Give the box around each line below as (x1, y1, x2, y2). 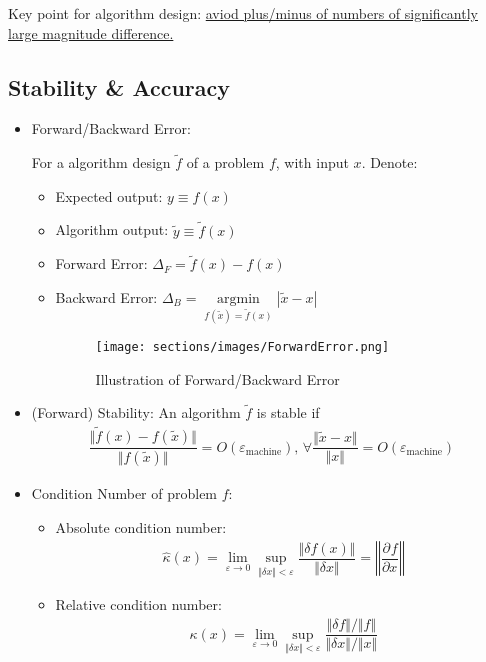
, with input (275, 152, 349, 173)
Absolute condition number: (55, 516, 227, 537)
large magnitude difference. (8, 22, 174, 43)
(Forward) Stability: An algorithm (31, 402, 241, 423)
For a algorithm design (31, 152, 171, 173)
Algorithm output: (55, 219, 169, 240)
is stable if (256, 402, 320, 423)
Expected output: (55, 185, 163, 206)
